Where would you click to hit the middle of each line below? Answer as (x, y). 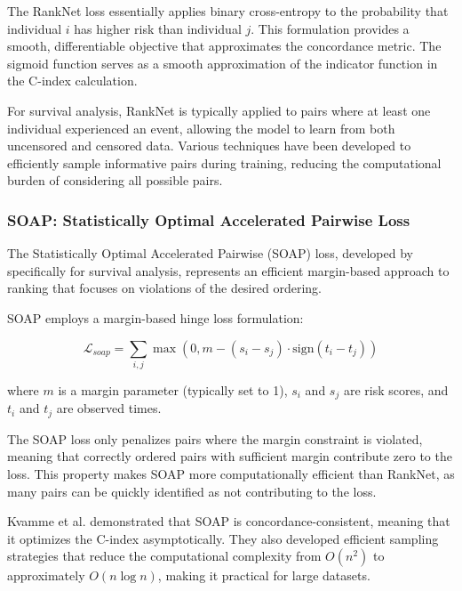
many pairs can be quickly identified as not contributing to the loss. (192, 491)
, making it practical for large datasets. (264, 575)
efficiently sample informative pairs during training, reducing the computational (224, 162)
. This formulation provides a (330, 28)
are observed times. (109, 408)
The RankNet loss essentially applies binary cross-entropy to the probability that (228, 11)
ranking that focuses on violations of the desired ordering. (165, 288)
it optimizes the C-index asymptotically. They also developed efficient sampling (223, 538)
